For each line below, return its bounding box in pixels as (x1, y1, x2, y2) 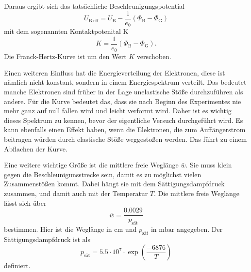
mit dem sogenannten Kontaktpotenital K (4, 26, 129, 36)
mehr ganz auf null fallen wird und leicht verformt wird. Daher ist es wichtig (4, 106, 232, 116)
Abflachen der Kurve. (4, 143, 67, 153)
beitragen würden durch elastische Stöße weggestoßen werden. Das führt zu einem (4, 134, 247, 144)
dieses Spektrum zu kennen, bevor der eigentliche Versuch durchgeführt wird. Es (4, 115, 243, 125)
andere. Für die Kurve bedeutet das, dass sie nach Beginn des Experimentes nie (4, 96, 241, 106)
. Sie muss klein (185, 160, 232, 170)
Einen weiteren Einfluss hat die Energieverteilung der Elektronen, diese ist (4, 67, 225, 77)
